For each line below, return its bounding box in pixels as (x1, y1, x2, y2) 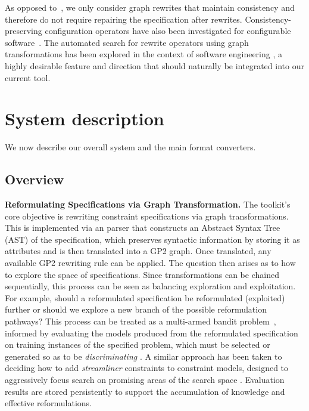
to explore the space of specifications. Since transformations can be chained (5, 268, 279, 280)
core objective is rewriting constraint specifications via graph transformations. (5, 209, 289, 222)
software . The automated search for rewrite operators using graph (5, 36, 249, 48)
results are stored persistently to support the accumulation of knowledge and (5, 385, 285, 397)
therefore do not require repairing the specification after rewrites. (5, 13, 242, 25)
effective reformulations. (5, 397, 92, 409)
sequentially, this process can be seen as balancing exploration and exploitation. (5, 280, 296, 292)
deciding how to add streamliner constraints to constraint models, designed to (5, 361, 289, 374)
